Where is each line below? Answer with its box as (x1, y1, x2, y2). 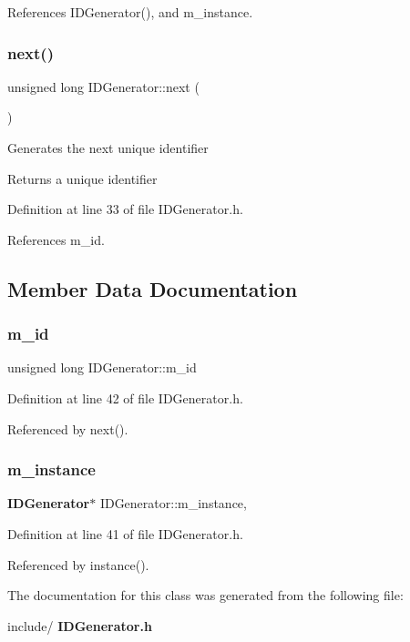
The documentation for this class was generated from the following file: (7, 586, 404, 605)
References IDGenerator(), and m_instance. (7, 3, 253, 21)
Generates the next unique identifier (7, 138, 209, 157)
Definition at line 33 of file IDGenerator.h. (7, 199, 243, 219)
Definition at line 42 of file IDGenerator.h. (7, 388, 243, 407)
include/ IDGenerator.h (7, 616, 152, 635)
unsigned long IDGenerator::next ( (7, 76, 200, 96)
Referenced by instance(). (7, 555, 149, 574)
